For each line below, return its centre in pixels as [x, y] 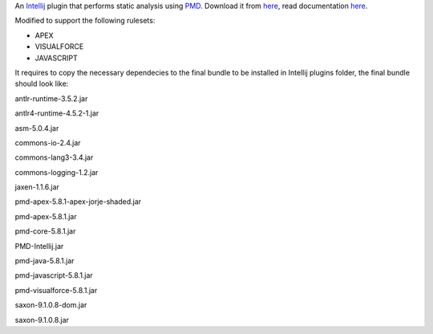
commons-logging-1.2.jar [57, 172]
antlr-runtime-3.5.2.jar [51, 98]
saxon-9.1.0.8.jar [42, 320]
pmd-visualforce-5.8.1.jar [56, 290]
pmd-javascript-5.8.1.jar [54, 275]
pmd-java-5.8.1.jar [45, 261]
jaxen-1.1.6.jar [37, 187]
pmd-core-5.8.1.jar [45, 231]
